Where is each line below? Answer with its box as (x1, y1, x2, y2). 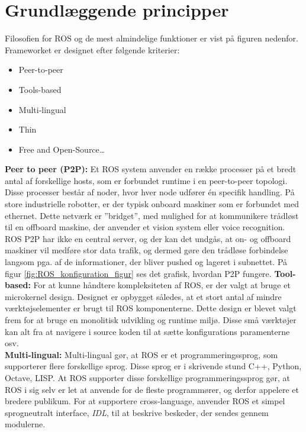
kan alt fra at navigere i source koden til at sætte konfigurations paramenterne (5, 325, 290, 337)
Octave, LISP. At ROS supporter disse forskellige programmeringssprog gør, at (5, 371, 291, 383)
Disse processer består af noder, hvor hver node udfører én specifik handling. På (5, 186, 295, 198)
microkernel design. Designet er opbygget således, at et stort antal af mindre (5, 290, 282, 302)
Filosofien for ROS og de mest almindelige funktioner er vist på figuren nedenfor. (5, 32, 298, 44)
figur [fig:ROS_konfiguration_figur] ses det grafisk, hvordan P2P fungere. (5, 267, 272, 279)
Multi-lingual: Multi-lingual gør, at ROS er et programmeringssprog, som (5, 348, 278, 360)
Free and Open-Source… (18, 143, 105, 155)
